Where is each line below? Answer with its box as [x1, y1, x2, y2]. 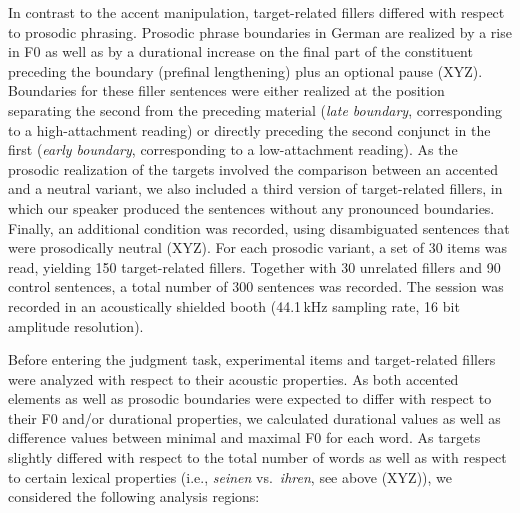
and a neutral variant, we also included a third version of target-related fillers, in [8, 178, 503, 199]
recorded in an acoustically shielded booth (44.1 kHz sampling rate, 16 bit [8, 295, 460, 316]
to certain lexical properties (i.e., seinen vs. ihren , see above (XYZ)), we [8, 466, 453, 487]
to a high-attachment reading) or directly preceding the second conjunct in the [8, 119, 491, 140]
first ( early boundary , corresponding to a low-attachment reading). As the [8, 139, 458, 160]
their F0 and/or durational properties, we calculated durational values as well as [8, 407, 501, 428]
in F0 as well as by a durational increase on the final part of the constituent [8, 41, 473, 62]
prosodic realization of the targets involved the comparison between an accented [8, 158, 498, 179]
